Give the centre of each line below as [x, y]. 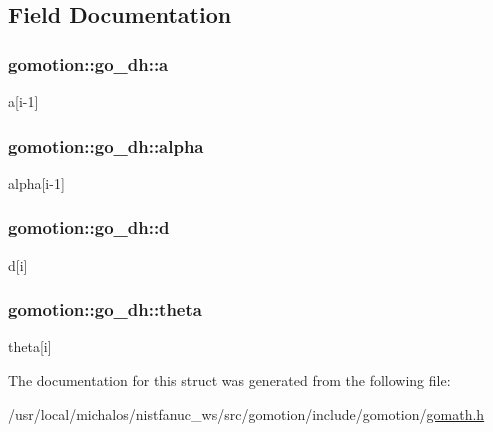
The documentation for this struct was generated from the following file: [229, 380]
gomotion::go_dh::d [89, 227]
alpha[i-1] [36, 182]
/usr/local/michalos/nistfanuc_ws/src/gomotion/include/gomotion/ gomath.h [246, 413]
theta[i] [30, 346]
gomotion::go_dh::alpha [106, 145]
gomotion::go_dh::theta [105, 309]
